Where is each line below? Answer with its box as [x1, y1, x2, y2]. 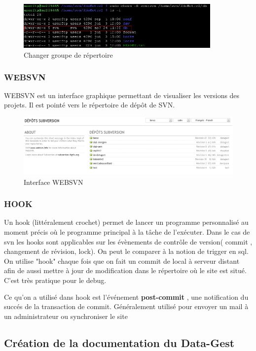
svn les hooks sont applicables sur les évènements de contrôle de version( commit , [4, 236, 253, 246]
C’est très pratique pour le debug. [4, 275, 107, 285]
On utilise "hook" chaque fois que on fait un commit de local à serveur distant [4, 255, 240, 266]
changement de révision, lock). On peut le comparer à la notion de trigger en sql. [4, 246, 249, 256]
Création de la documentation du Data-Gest [4, 335, 235, 350]
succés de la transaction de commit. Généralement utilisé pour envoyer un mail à [4, 301, 249, 312]
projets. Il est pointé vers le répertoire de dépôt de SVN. [4, 100, 175, 110]
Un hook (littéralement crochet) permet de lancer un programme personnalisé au [4, 217, 249, 227]
